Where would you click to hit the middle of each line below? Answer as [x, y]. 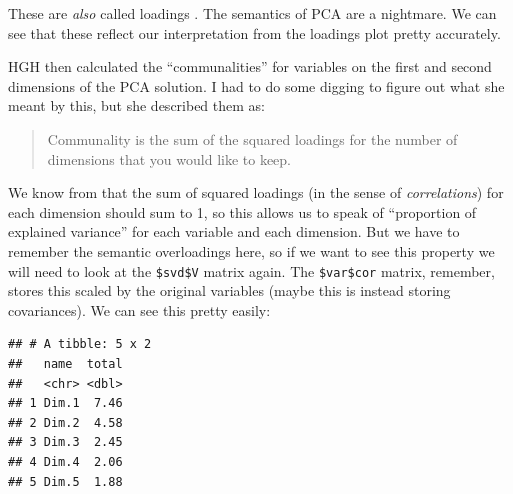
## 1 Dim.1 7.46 [65, 403]
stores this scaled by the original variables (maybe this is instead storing [229, 290]
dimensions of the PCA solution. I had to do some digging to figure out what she [256, 85]
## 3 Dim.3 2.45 [65, 442]
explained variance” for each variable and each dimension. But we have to [234, 231]
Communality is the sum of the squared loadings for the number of [252, 138]
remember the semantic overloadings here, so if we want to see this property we [251, 250]
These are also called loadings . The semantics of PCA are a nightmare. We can [252, 13]
